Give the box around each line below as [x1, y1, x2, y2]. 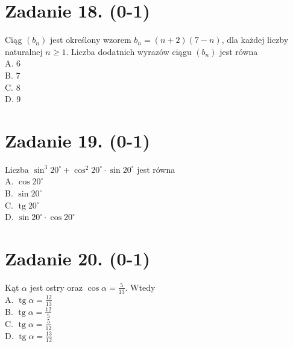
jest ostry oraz [30, 281, 83, 293]
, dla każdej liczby [221, 33, 289, 46]
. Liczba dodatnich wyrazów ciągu [66, 45, 192, 57]
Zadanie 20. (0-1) [5, 245, 150, 270]
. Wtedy [125, 281, 156, 293]
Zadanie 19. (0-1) [5, 128, 150, 152]
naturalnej [5, 45, 43, 57]
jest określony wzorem [49, 33, 131, 46]
